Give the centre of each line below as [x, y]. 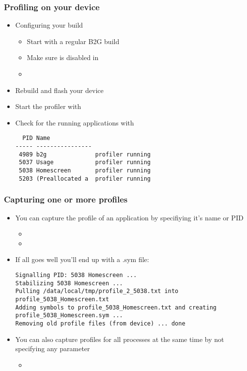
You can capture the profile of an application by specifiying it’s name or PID [129, 217]
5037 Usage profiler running [85, 162]
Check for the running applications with [75, 122]
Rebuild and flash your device [59, 90]
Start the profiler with [48, 106]
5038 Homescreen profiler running [85, 170]
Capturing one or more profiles [66, 199]
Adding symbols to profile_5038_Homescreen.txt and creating [116, 307]
